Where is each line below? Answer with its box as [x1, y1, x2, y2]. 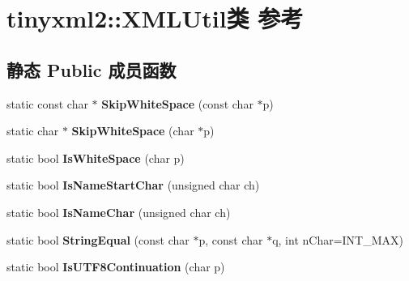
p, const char [198, 231, 263, 248]
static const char [6, 95, 88, 112]
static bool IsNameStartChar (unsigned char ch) [6, 177, 260, 194]
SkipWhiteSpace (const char [101, 95, 253, 112]
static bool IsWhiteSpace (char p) [6, 149, 185, 166]
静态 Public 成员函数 [6, 57, 177, 82]
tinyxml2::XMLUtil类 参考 [6, 2, 304, 35]
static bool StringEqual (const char [6, 231, 190, 248]
